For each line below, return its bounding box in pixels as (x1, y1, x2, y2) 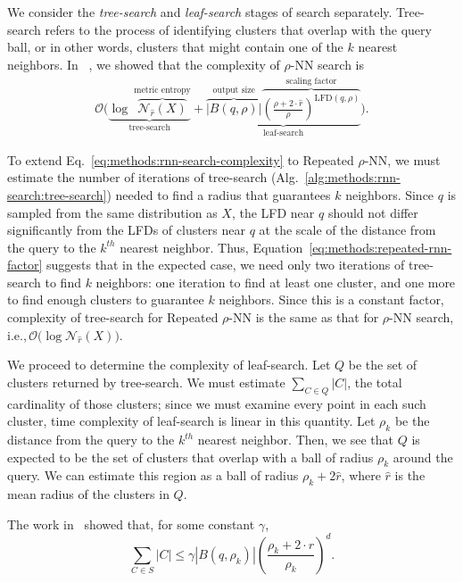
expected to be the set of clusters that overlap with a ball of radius (7, 447, 374, 466)
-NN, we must (364, 150, 441, 169)
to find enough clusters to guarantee (7, 290, 204, 309)
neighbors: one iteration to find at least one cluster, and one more (95, 272, 456, 291)
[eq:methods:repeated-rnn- (309, 237, 452, 256)
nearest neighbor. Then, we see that (197, 430, 393, 449)
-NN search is (290, 54, 365, 73)
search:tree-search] (7, 185, 107, 204)
